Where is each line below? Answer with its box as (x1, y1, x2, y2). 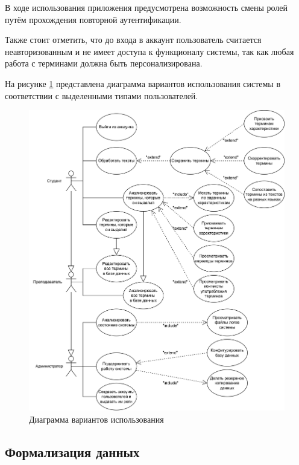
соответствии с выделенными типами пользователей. (5, 89, 198, 102)
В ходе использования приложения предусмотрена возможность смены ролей (5, 1, 288, 13)
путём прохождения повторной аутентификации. (5, 13, 181, 25)
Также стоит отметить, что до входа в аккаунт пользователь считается (5, 33, 262, 46)
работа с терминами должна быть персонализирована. (5, 57, 203, 70)
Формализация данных (5, 442, 140, 461)
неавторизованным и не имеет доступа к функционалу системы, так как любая (5, 45, 294, 57)
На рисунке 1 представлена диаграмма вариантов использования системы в (5, 77, 281, 89)
